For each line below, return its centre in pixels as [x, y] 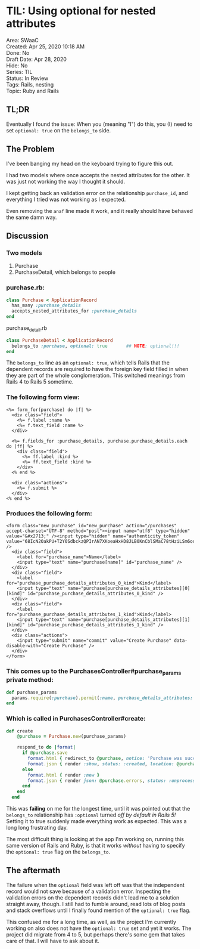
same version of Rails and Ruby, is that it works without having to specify [96, 846]
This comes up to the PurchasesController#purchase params [94, 672]
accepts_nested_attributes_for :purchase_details [74, 311]
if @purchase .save [45, 753]
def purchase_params [32, 692]
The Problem [30, 149]
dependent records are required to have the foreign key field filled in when [97, 369]
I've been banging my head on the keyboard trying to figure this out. [90, 163]
